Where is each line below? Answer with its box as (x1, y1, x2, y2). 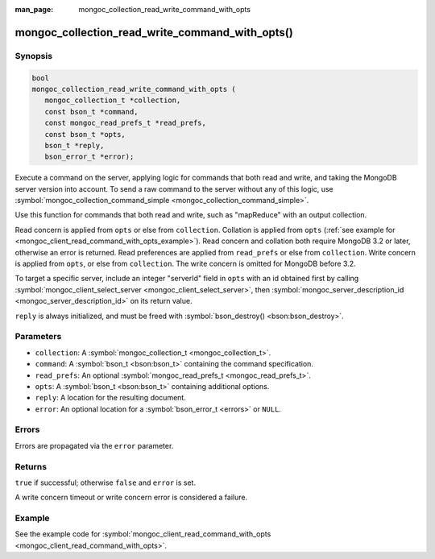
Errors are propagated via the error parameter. (14, 441, 174, 450)
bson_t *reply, (44, 141, 105, 150)
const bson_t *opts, (44, 130, 126, 139)
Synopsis (14, 50, 52, 61)
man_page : (14, 5, 54, 14)
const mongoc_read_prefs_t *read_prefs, (44, 118, 207, 128)
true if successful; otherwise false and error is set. (14, 478, 197, 487)
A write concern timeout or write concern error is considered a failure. (14, 492, 248, 503)
